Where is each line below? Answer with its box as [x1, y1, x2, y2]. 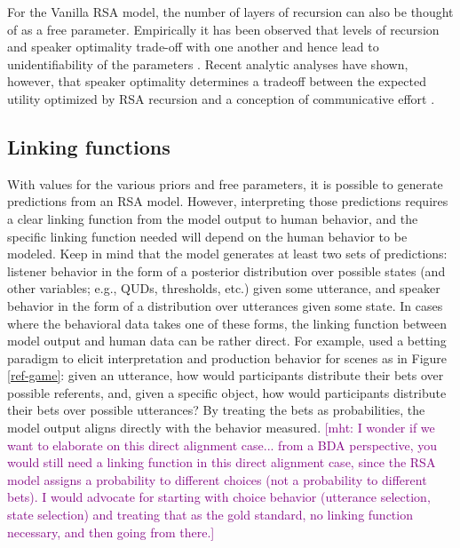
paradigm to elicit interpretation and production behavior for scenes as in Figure [7, 348, 448, 367]
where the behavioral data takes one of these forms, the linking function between [7, 314, 448, 332]
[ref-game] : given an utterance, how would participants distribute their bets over [7, 366, 444, 385]
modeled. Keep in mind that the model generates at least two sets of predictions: [7, 244, 448, 263]
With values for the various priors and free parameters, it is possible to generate [7, 174, 443, 193]
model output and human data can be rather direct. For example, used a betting [7, 331, 447, 350]
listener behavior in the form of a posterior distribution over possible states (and [7, 261, 446, 280]
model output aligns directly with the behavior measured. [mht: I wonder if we [7, 418, 435, 437]
